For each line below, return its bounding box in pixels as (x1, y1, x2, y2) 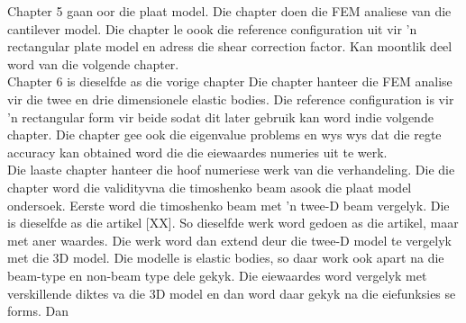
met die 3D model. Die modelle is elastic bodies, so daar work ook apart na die (7, 248, 444, 267)
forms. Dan (7, 301, 69, 320)
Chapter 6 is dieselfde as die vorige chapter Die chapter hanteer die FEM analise (7, 72, 452, 91)
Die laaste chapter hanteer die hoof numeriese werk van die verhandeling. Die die (7, 160, 455, 179)
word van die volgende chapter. (7, 54, 179, 73)
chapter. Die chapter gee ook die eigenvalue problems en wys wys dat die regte (7, 125, 442, 144)
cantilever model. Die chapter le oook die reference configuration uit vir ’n (7, 19, 417, 38)
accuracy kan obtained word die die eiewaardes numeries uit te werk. (7, 142, 388, 161)
